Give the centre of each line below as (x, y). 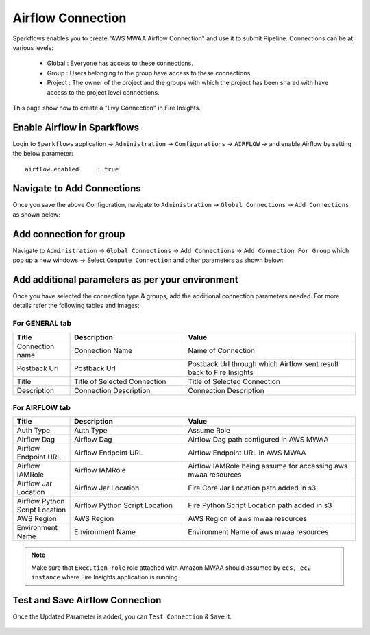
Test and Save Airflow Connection (87, 600)
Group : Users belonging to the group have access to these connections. (150, 73)
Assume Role (209, 431)
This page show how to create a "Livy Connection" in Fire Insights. (107, 108)
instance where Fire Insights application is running (104, 577)
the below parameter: (43, 154)
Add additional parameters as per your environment (126, 279)
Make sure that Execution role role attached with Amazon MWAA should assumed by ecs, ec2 (171, 567)
